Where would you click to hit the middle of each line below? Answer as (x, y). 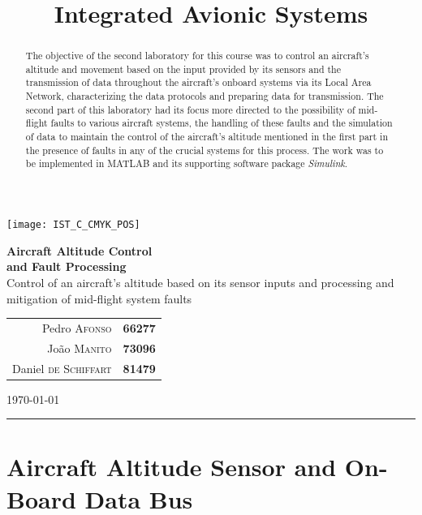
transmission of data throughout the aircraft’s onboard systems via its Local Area (198, 82)
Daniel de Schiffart (62, 368)
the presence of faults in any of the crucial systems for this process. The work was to (205, 150)
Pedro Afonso (77, 327)
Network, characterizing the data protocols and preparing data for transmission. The (205, 96)
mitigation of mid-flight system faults (99, 298)
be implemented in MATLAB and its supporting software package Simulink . (187, 163)
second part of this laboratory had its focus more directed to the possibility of (190, 109)
